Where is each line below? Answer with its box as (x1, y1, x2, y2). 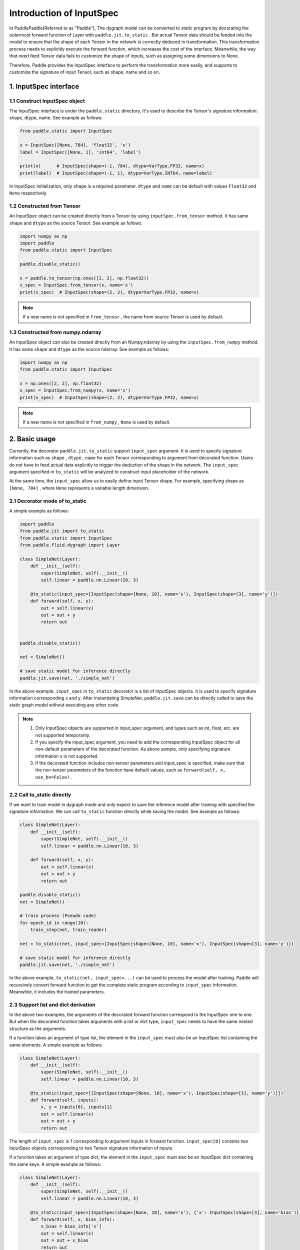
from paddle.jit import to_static (19, 528, 104, 534)
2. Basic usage (9, 434, 56, 443)
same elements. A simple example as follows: (9, 1041, 103, 1047)
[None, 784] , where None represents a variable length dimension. (9, 485, 149, 491)
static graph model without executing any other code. (9, 702, 119, 708)
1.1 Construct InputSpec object (9, 97, 85, 104)
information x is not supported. (35, 753, 99, 759)
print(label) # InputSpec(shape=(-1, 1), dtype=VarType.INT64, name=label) (19, 170, 212, 176)
